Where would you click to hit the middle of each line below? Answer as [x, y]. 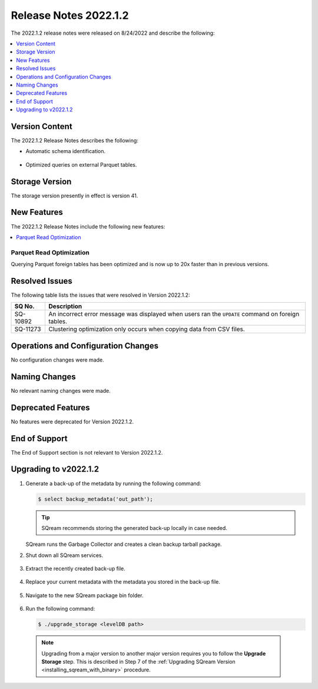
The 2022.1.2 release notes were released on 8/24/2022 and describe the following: [113, 33]
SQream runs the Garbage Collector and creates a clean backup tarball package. [124, 544]
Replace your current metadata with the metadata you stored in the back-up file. [123, 582]
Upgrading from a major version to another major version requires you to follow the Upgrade [154, 653]
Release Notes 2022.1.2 [70, 15]
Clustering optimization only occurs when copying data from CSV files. [147, 329]
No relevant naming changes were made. [61, 390]
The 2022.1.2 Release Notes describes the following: [74, 140]
